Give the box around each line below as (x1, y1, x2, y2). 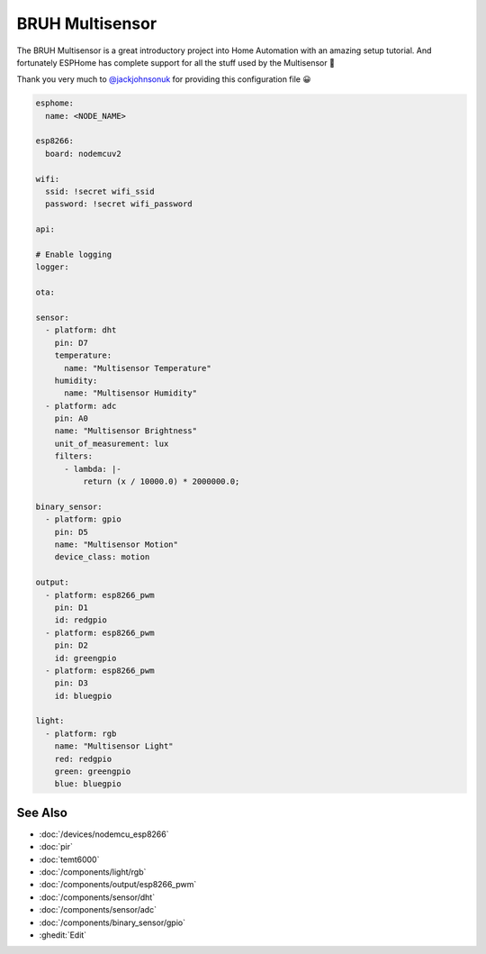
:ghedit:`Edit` (39, 930, 87, 940)
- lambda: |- (64, 464, 121, 474)
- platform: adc (45, 401, 117, 411)
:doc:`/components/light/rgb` (39, 867, 147, 877)
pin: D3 (54, 678, 89, 688)
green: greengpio (54, 767, 131, 777)
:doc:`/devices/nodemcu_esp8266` (39, 829, 169, 840)
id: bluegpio (54, 690, 112, 701)
